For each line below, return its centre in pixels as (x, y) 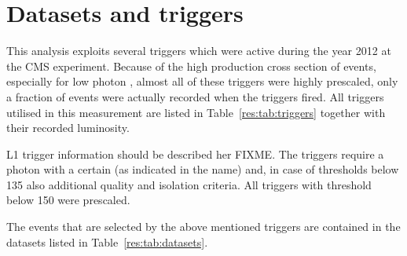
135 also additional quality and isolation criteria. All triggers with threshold (189, 184)
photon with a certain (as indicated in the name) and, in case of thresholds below (203, 169)
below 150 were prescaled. (68, 200)
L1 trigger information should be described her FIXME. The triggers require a (195, 154)
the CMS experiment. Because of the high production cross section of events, (191, 66)
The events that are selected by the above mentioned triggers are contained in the (203, 227)
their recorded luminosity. (68, 128)
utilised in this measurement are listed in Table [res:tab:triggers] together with (196, 112)
